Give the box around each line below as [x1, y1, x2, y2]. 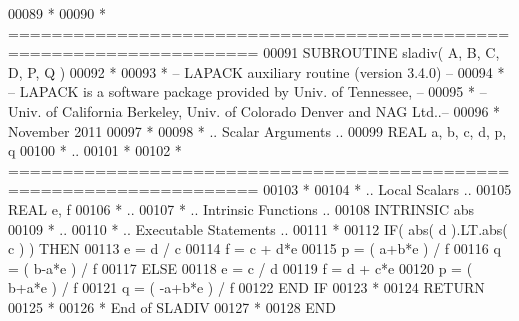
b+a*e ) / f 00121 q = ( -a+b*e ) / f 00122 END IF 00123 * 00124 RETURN [8, 277, 485, 298]
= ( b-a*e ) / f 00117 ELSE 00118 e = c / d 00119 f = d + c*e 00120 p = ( [8, 257, 473, 278]
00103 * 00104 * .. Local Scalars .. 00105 [263, 179, 512, 200]
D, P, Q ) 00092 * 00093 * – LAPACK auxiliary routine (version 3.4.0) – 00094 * [8, 61, 505, 82]
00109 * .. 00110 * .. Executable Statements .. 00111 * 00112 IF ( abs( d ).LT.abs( [8, 218, 508, 239]
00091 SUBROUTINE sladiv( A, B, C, [263, 42, 500, 63]
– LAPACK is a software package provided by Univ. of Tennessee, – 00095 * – [8, 81, 487, 102]
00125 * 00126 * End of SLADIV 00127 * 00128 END [8, 296, 337, 317]
